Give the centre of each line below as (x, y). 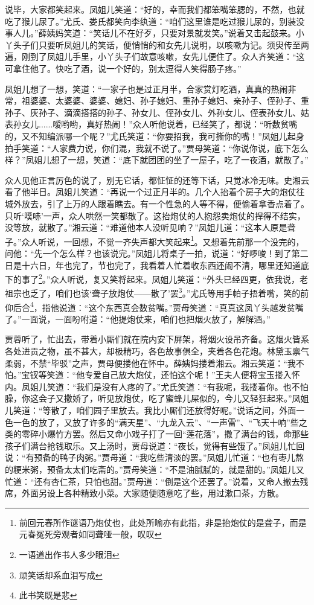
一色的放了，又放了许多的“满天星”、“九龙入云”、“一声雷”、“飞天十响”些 (156, 422)
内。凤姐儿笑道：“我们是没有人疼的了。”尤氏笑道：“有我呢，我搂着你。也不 (152, 386)
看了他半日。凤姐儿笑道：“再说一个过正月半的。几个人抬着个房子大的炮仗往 (155, 192)
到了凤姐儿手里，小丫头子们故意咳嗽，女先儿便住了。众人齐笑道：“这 (167, 56)
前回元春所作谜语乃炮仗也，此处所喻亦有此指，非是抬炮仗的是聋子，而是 (163, 522)
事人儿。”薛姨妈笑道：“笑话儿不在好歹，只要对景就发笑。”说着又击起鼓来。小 (155, 33)
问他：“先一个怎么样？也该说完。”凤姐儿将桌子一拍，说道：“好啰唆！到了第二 (157, 253)
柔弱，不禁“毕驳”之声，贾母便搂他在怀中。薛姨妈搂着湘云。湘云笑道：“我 (150, 363)
